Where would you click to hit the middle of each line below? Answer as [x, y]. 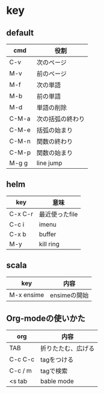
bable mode [57, 382]
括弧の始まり [55, 130]
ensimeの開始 [69, 295]
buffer [47, 234]
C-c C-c [22, 359]
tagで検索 [54, 371]
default [20, 33]
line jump [49, 163]
